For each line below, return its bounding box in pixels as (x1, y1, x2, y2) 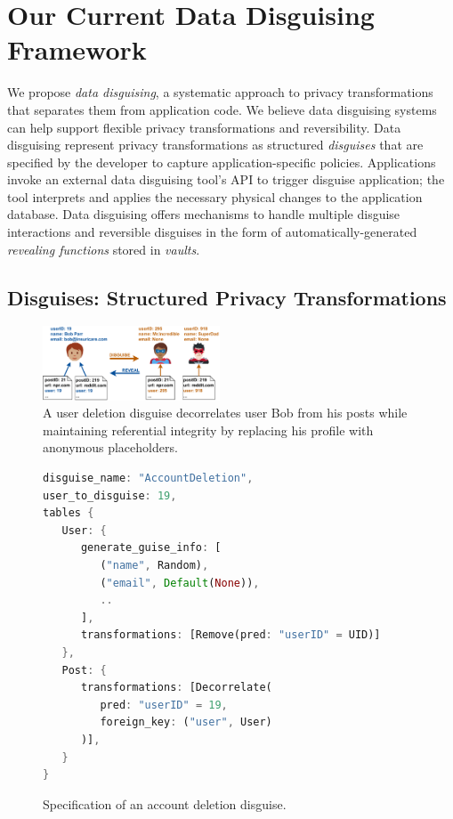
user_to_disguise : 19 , (43, 489, 177, 502)
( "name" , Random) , (100, 558, 209, 572)
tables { (43, 507, 94, 520)
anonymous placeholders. (43, 438, 178, 457)
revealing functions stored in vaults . (7, 239, 200, 258)
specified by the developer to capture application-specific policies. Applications (7, 152, 436, 171)
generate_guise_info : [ (80, 541, 222, 555)
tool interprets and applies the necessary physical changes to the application (7, 187, 423, 206)
